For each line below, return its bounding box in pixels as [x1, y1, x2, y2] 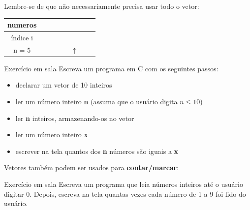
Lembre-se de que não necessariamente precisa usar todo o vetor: [4, 1, 199, 11]
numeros [7, 20, 37, 30]
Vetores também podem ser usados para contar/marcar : [4, 162, 179, 173]
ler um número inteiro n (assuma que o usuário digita [15, 96, 178, 107]
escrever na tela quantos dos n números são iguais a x [15, 146, 179, 156]
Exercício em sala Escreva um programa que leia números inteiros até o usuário [4, 179, 243, 189]
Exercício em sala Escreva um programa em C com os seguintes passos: [4, 63, 219, 73]
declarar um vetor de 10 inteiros [15, 80, 112, 90]
